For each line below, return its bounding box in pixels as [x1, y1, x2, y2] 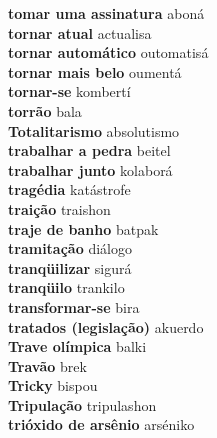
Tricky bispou [8, 375, 98, 396]
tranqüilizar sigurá [8, 257, 132, 278]
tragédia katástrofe [8, 179, 131, 200]
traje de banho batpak [8, 218, 159, 239]
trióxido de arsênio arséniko [8, 414, 195, 435]
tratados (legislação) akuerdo [8, 316, 204, 337]
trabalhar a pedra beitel [8, 140, 171, 161]
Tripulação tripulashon [8, 394, 157, 415]
